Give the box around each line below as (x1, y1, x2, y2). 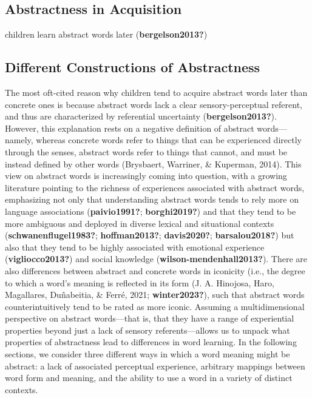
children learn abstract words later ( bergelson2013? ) (5, 28, 208, 41)
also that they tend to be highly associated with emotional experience (5, 240, 265, 253)
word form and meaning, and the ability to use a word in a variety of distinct (5, 371, 293, 384)
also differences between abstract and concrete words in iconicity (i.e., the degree (5, 264, 305, 277)
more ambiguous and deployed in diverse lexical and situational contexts (5, 217, 274, 229)
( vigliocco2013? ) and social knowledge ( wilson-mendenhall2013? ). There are (5, 252, 308, 265)
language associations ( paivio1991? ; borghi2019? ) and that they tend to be (5, 204, 296, 217)
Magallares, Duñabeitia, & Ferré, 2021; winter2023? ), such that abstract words (5, 288, 305, 301)
